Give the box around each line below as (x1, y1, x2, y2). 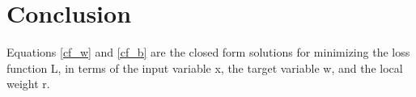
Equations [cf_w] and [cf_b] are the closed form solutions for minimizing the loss (6, 44, 410, 61)
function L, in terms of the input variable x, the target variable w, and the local (6, 59, 403, 76)
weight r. (6, 75, 50, 92)
